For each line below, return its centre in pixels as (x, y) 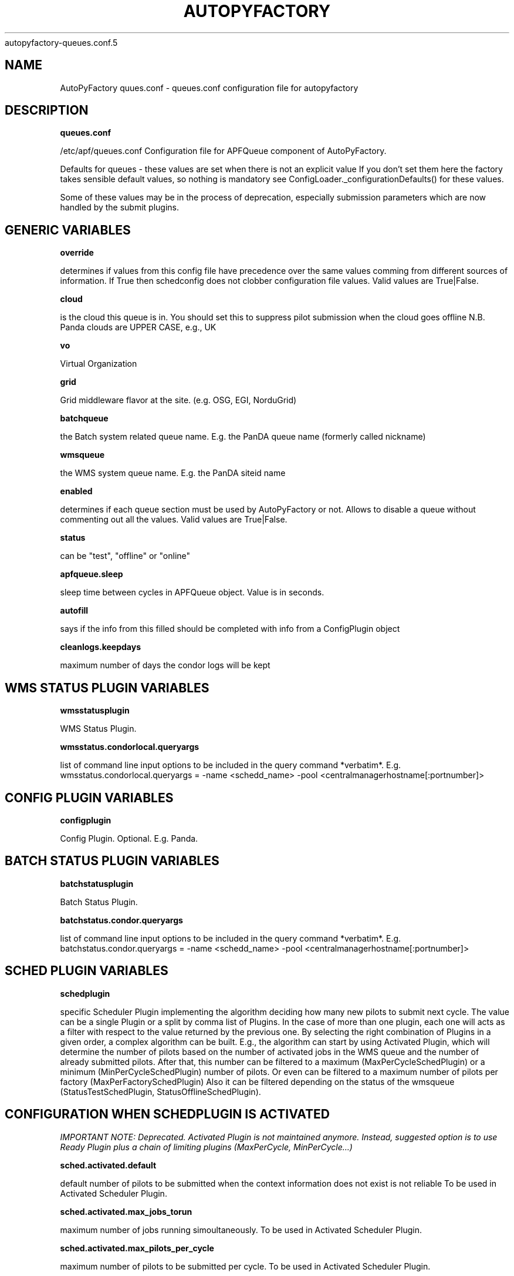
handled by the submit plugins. (120, 207)
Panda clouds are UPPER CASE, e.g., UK (138, 327)
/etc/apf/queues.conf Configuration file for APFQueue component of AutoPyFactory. (223, 151)
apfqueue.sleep (92, 574)
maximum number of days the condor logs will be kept (165, 665)
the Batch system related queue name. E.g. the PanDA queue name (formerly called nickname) (243, 437)
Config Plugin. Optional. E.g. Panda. (129, 838)
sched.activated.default (108, 1165)
